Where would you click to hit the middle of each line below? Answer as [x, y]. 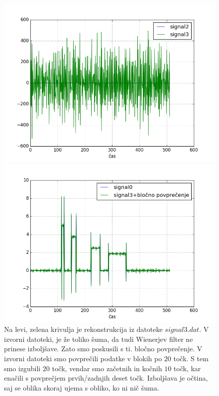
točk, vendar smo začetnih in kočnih [107, 368]
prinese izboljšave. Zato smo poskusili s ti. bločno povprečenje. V [103, 349]
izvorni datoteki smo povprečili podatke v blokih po [83, 358]
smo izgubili [22, 368]
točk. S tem [191, 358]
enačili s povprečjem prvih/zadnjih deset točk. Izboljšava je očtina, [106, 378]
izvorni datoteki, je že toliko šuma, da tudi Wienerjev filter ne [99, 339]
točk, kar [187, 368]
